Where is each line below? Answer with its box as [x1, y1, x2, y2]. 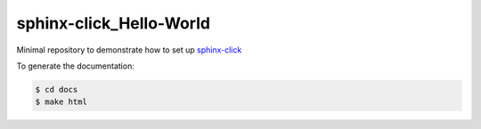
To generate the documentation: [16, 60, 135, 71]
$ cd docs [35, 85, 78, 94]
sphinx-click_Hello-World [16, 13, 211, 33]
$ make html [35, 97, 88, 107]
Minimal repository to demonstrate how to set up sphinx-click [16, 44, 242, 55]
